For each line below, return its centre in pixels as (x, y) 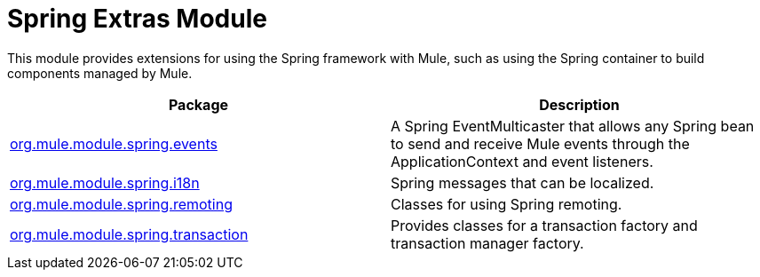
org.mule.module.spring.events (114, 143)
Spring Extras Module (137, 19)
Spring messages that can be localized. (522, 182)
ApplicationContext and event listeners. (522, 161)
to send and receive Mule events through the (540, 143)
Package (198, 104)
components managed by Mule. (100, 73)
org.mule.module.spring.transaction (129, 234)
